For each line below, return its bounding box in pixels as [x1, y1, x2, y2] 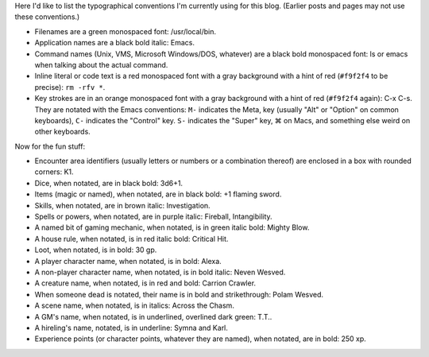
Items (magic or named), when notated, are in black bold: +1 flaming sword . [34, 189, 282, 199]
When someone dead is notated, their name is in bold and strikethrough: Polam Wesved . [34, 289, 324, 299]
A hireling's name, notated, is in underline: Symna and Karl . [34, 323, 228, 332]
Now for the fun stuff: [14, 142, 86, 151]
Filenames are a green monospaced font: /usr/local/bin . [34, 26, 217, 36]
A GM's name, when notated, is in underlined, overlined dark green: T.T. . [34, 312, 272, 321]
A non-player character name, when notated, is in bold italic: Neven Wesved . [34, 267, 286, 277]
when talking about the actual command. [34, 60, 168, 69]
